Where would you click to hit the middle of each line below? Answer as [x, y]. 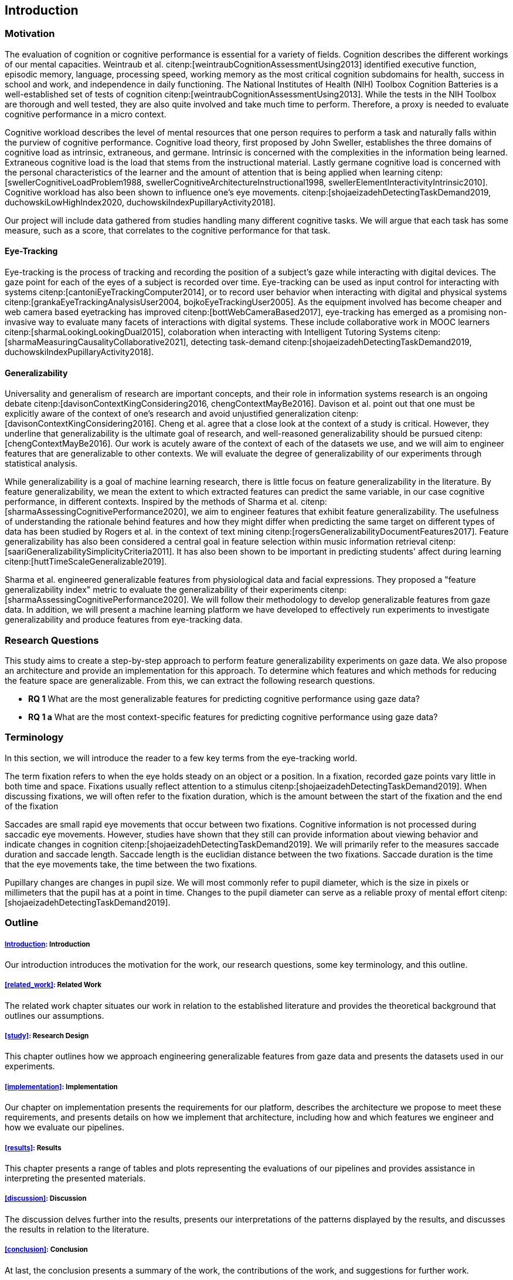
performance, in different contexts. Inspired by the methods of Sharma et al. [152, 502]
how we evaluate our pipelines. [64, 1127]
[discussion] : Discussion [46, 1199]
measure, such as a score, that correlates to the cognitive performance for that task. [168, 230]
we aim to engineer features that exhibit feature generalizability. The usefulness [345, 512]
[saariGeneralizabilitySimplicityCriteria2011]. [90, 552]
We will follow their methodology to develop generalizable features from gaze [341, 600]
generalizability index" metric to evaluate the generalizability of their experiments [162, 590]
